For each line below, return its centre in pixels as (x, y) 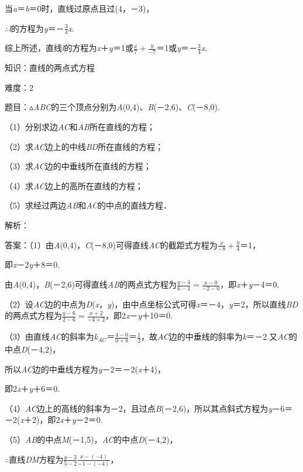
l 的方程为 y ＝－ (37, 28)
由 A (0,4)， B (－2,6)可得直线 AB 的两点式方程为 (91, 284)
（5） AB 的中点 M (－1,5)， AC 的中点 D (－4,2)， (91, 439)
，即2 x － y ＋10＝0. (139, 315)
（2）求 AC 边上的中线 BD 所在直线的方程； (84, 146)
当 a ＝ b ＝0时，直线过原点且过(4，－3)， (80, 8)
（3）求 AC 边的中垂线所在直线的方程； (78, 166)
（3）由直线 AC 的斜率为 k (51, 336)
